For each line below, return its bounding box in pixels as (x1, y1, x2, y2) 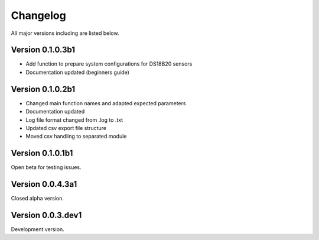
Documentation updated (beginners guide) (25, 69, 130, 76)
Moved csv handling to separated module (25, 133, 127, 140)
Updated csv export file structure (25, 124, 106, 131)
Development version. (11, 226, 64, 233)
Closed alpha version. (11, 195, 64, 202)
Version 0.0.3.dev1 (11, 210, 82, 220)
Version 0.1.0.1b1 (11, 148, 73, 158)
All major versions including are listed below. (11, 30, 119, 37)
